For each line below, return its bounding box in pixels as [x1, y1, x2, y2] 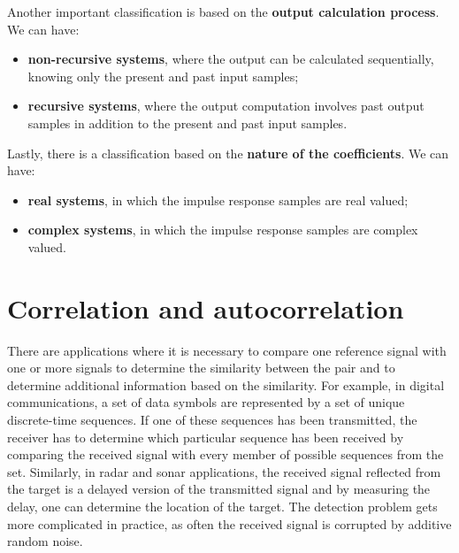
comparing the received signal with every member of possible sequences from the [7, 445, 444, 464]
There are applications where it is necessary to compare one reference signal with [7, 341, 447, 359]
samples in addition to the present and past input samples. [27, 113, 348, 132]
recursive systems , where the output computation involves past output [27, 96, 425, 115]
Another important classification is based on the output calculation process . [7, 3, 440, 20]
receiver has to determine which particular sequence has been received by [7, 427, 404, 446]
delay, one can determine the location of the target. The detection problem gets [7, 497, 438, 515]
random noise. [7, 532, 83, 550]
